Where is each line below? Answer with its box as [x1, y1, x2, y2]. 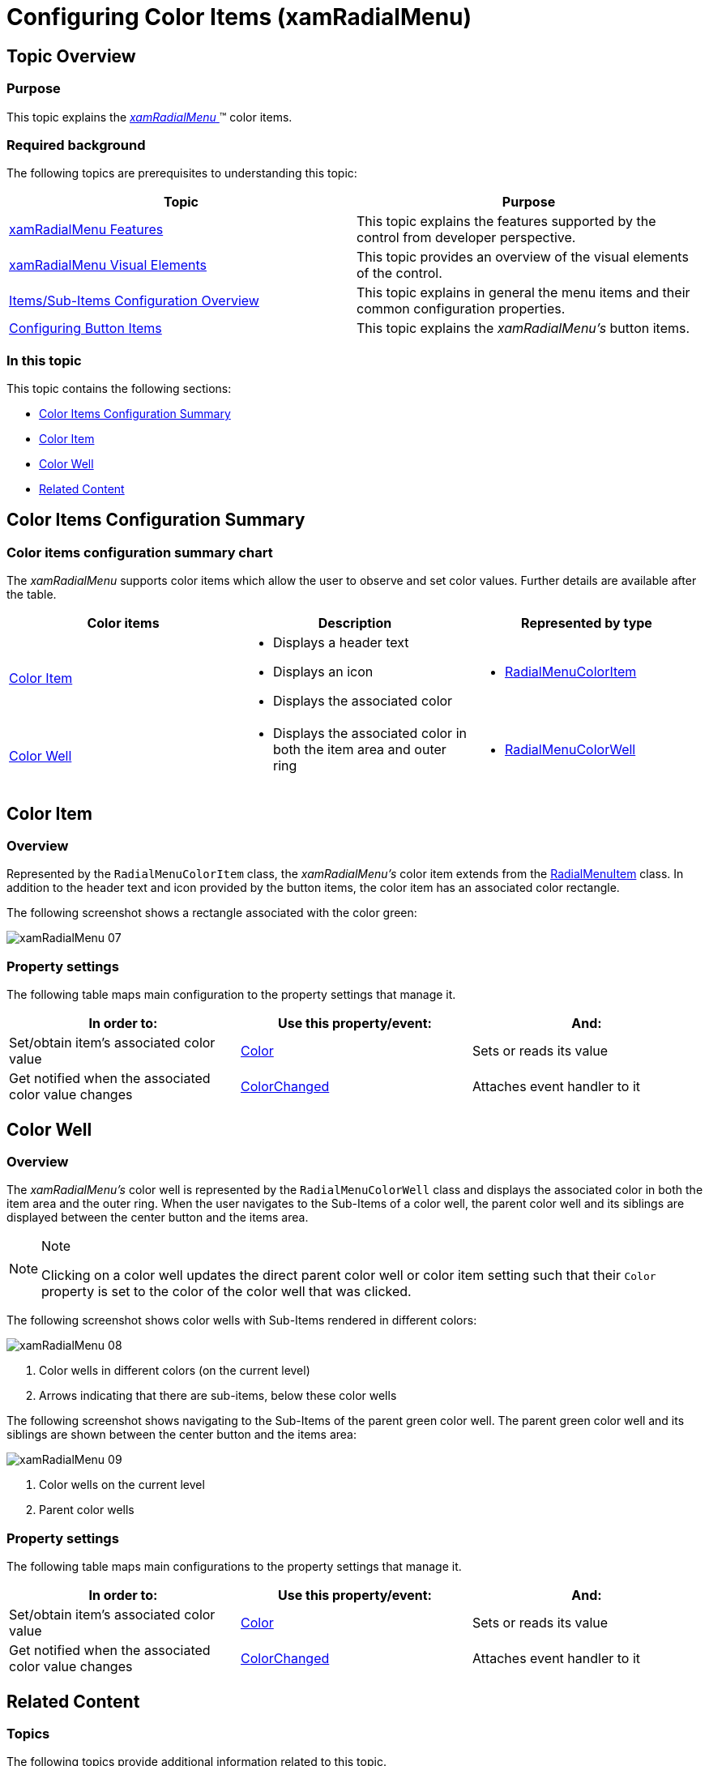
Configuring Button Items [9, 320, 162, 337]
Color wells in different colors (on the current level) [39, 1363, 310, 1378]
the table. [6, 587, 57, 602]
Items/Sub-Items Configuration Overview [9, 292, 259, 309]
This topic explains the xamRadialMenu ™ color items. [6, 109, 293, 124]
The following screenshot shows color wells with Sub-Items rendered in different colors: [6, 1313, 477, 1328]
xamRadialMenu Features [9, 221, 164, 238]
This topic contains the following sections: [6, 382, 232, 396]
